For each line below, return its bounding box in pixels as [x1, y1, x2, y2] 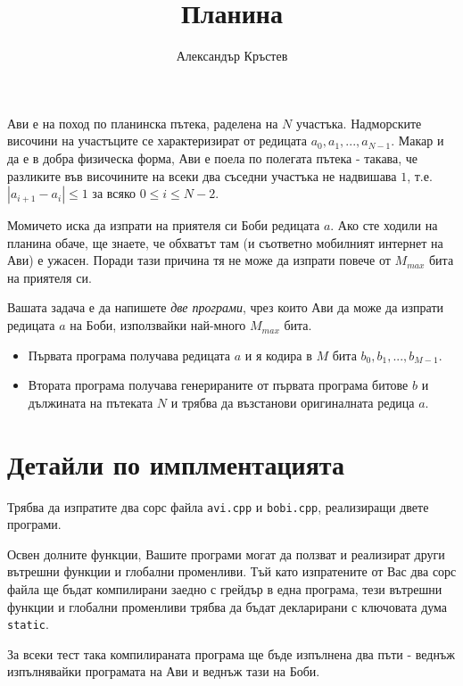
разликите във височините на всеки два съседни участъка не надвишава [7, 166, 397, 185]
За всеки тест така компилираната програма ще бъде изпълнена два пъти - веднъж [7, 644, 455, 663]
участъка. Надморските [295, 113, 422, 132]
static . [7, 615, 49, 633]
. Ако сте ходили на [330, 216, 438, 235]
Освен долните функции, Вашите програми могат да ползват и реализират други [7, 544, 445, 563]
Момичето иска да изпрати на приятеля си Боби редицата [7, 216, 320, 235]
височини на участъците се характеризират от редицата [7, 131, 307, 150]
